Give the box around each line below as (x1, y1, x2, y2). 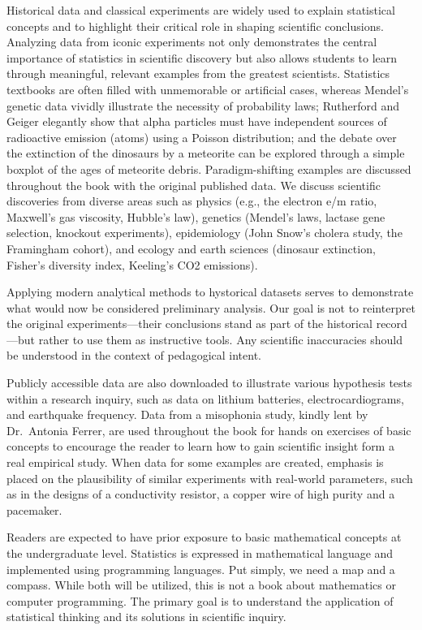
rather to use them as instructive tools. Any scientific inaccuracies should (38, 330, 403, 347)
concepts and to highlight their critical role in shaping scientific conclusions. (6, 17, 384, 34)
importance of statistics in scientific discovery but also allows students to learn (6, 49, 398, 66)
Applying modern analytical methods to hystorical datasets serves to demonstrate (6, 283, 414, 300)
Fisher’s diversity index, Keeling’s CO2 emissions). (6, 256, 258, 273)
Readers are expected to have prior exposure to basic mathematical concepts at (6, 529, 402, 546)
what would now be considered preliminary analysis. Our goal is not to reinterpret (6, 299, 416, 316)
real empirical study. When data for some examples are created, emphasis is (6, 454, 384, 471)
